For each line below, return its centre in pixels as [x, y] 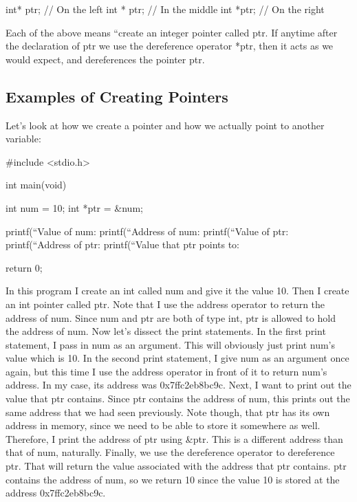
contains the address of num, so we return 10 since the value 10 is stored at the [173, 479]
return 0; [24, 267]
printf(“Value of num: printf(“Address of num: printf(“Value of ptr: [147, 231]
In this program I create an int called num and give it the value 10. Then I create [177, 291]
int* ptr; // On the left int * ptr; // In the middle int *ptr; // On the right [165, 9]
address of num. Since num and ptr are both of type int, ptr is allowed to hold [171, 317]
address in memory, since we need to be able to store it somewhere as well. [163, 425]
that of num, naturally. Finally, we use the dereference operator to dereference [170, 452]
